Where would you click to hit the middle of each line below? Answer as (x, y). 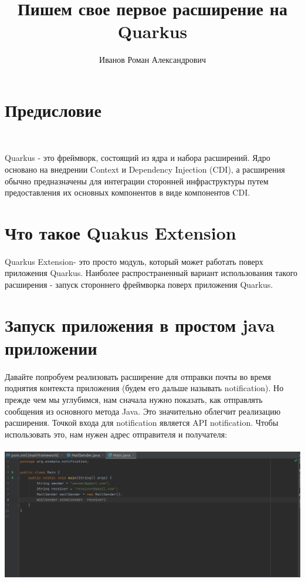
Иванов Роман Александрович (152, 60)
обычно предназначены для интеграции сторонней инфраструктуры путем (137, 181)
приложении (51, 347)
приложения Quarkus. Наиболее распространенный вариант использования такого (151, 273)
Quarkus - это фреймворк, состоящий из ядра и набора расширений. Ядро (138, 158)
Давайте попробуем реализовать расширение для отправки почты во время (138, 376)
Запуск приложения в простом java (140, 324)
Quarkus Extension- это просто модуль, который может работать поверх (134, 261)
